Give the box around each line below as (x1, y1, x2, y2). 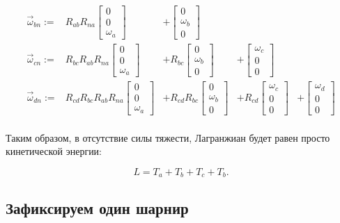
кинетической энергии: (6, 144, 102, 158)
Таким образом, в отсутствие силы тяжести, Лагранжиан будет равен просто (6, 130, 330, 144)
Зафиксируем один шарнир (6, 197, 189, 218)
